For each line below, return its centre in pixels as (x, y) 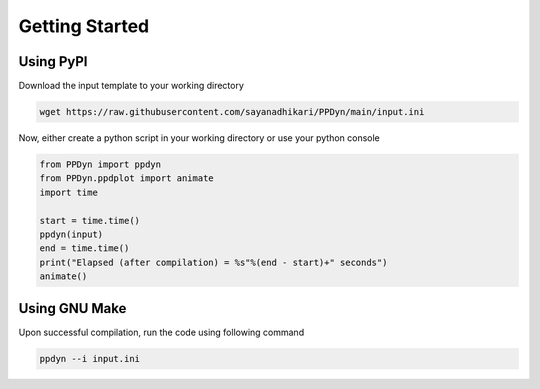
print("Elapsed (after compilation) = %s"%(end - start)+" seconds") (213, 262)
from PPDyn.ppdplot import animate (126, 178)
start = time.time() (89, 220)
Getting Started (84, 26)
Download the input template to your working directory (131, 86)
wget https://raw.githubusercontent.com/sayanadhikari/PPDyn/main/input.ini (232, 112)
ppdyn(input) (71, 234)
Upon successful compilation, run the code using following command (161, 332)
